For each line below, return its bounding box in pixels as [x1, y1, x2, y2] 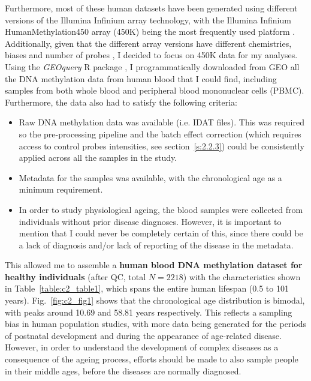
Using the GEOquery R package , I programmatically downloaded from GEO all [5, 60, 300, 73]
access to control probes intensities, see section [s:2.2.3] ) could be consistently [19, 139, 304, 152]
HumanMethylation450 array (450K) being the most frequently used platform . [5, 25, 295, 38]
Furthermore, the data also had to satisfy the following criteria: [5, 95, 237, 108]
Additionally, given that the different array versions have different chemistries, [5, 37, 292, 49]
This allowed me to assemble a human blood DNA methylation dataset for [5, 259, 303, 271]
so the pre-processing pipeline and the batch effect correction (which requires [19, 127, 301, 140]
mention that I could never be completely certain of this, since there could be [19, 227, 303, 239]
